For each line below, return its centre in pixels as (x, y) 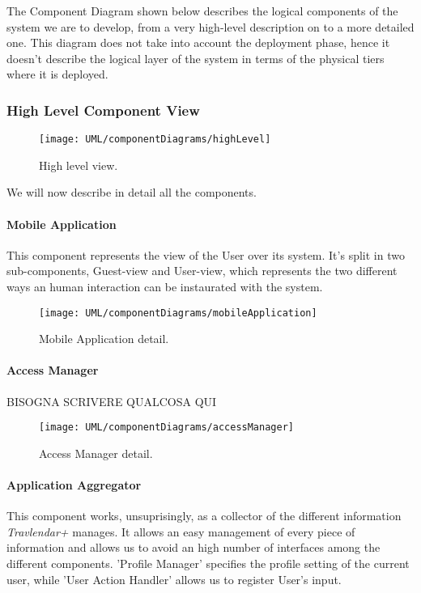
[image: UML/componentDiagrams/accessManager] (166, 428)
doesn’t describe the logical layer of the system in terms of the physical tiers (196, 58)
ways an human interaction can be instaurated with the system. (165, 287)
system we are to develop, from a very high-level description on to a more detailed (210, 26)
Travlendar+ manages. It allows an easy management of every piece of (181, 531)
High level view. (79, 165)
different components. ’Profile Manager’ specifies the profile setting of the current (208, 563)
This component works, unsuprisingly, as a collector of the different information (204, 516)
